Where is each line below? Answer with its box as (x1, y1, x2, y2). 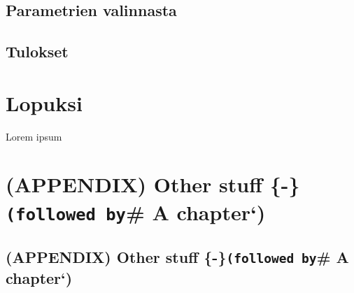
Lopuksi (6, 88, 83, 117)
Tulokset (6, 41, 69, 62)
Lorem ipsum (6, 129, 62, 143)
